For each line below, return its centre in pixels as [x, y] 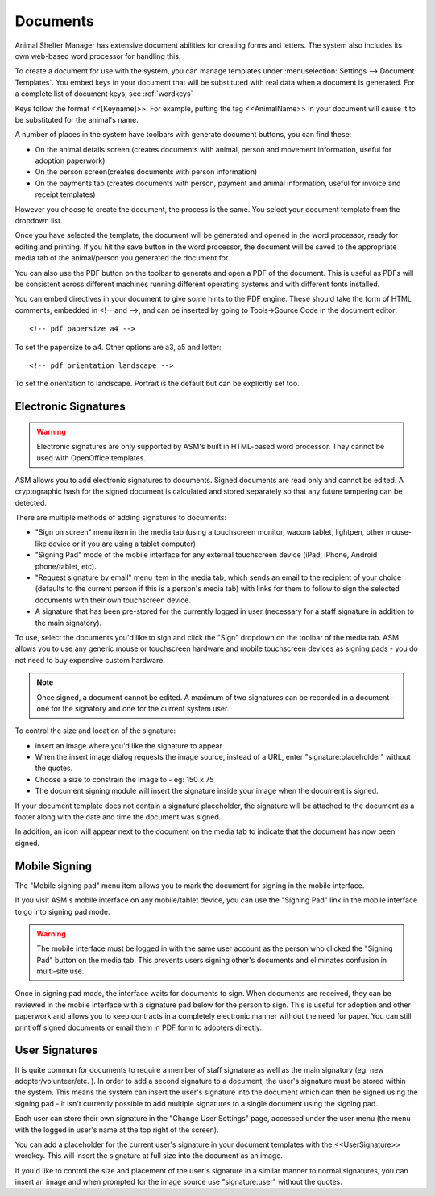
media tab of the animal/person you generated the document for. [122, 258]
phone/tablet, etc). [66, 566]
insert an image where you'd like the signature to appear [129, 745]
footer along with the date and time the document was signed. [118, 817]
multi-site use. [60, 971]
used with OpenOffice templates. [91, 458]
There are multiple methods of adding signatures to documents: [121, 518]
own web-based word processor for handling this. [98, 56]
